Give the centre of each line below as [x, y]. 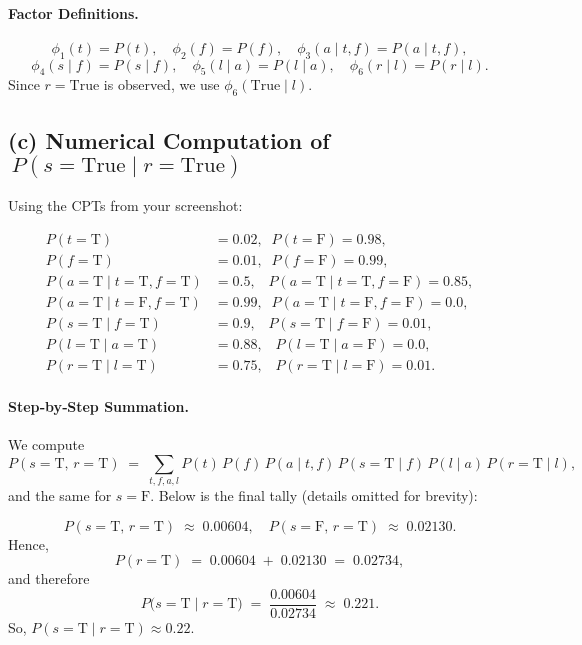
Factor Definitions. [73, 12]
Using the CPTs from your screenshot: [125, 205]
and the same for [60, 494]
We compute [46, 444]
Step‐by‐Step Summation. [98, 405]
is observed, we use [161, 84]
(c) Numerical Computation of [169, 139]
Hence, [28, 543]
